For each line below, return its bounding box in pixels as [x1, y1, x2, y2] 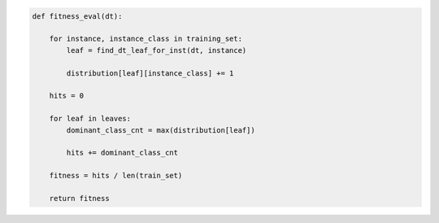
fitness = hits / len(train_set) [49, 171, 183, 181]
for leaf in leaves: [49, 114, 132, 124]
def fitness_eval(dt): [32, 11, 123, 20]
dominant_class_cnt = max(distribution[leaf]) [66, 125, 255, 134]
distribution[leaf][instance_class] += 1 [66, 68, 234, 77]
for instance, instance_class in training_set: [49, 34, 243, 44]
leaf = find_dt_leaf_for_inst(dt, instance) [66, 46, 247, 55]
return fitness [49, 194, 110, 203]
